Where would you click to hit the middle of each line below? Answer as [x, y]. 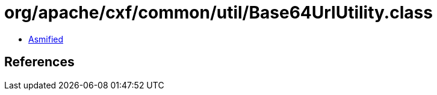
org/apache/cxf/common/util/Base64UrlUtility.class [218, 13]
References [39, 62]
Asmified [46, 39]
